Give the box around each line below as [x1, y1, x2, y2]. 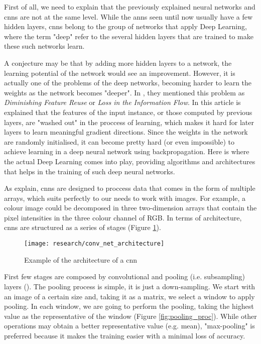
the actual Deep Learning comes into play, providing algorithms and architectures [4, 156, 255, 166]
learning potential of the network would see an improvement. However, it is [4, 67, 235, 78]
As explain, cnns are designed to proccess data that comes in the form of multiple [4, 183, 255, 193]
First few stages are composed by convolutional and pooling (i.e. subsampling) [4, 271, 245, 282]
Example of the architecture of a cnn [24, 254, 138, 265]
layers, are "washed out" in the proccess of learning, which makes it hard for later [4, 117, 254, 127]
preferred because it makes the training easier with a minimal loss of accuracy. [4, 330, 245, 340]
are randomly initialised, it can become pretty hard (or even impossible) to [4, 136, 234, 147]
